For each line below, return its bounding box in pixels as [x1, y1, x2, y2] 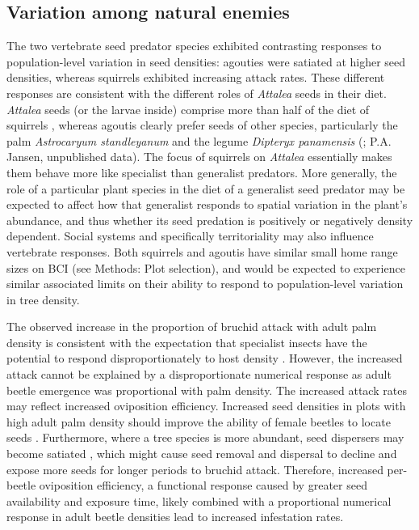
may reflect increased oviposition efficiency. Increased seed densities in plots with [6, 397, 406, 414]
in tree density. [6, 290, 80, 307]
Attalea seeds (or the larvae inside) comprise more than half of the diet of [6, 100, 370, 117]
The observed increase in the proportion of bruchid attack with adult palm [6, 318, 377, 335]
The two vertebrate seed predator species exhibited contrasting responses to [6, 37, 382, 54]
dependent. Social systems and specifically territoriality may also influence [6, 227, 374, 244]
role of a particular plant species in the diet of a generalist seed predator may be [6, 180, 405, 197]
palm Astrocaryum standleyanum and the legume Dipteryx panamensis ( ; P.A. [6, 132, 392, 149]
